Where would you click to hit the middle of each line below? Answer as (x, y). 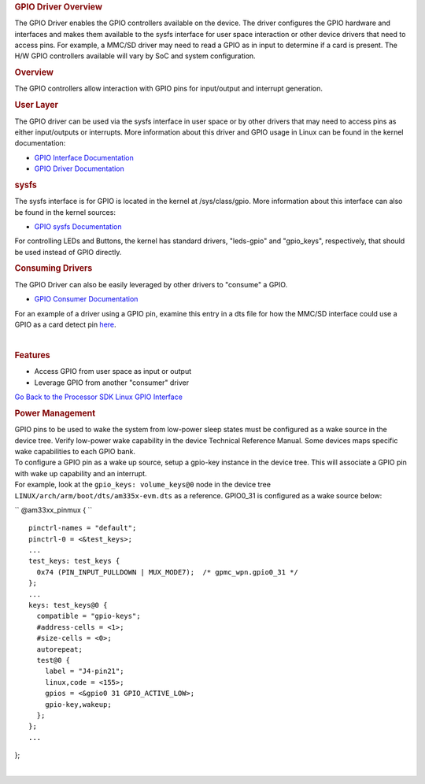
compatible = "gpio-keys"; (89, 616)
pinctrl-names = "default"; (83, 528)
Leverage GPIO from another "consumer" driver (111, 383)
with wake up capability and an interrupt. (81, 473)
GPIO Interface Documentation (84, 157)
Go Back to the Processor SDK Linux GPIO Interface (98, 397)
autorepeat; (59, 649)
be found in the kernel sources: (65, 212)
